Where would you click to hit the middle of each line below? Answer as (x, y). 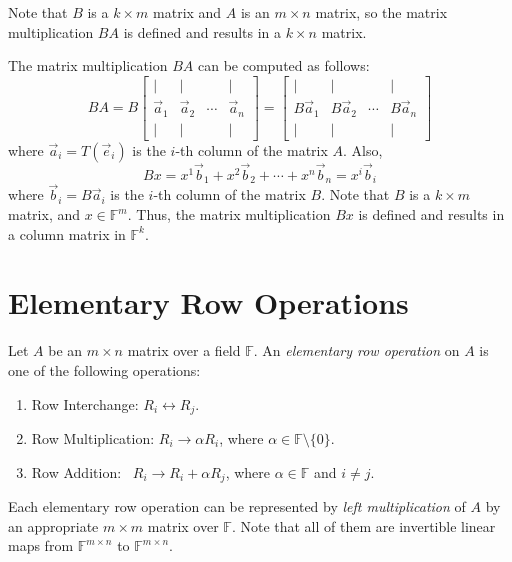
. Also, (363, 149)
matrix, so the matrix (381, 12)
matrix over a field (184, 350)
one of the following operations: (104, 369)
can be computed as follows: (283, 65)
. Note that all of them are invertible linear (363, 525)
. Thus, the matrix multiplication (229, 214)
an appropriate (53, 525)
